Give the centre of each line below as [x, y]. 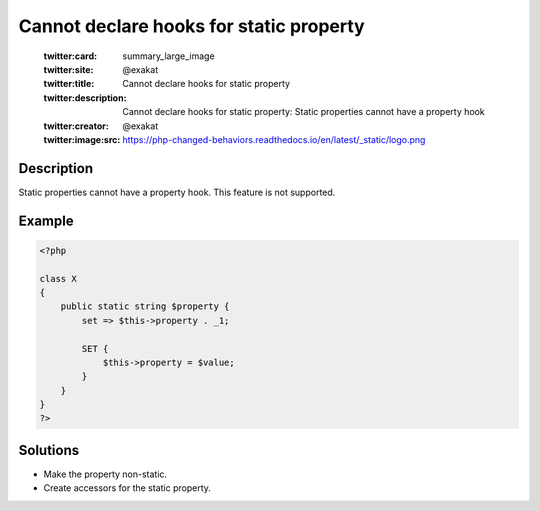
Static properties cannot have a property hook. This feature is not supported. [177, 192]
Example [46, 220]
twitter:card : [70, 56]
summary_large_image [168, 56]
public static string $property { [145, 306]
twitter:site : [68, 69]
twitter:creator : [76, 126]
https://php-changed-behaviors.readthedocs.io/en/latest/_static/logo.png [274, 139]
